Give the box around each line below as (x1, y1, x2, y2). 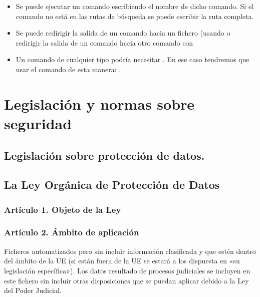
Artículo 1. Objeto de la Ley (4, 203, 121, 215)
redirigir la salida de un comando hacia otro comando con (16, 37, 193, 48)
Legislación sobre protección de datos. (4, 147, 205, 163)
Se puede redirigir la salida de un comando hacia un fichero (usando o (16, 28, 230, 38)
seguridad (4, 113, 72, 133)
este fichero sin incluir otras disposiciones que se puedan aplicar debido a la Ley (4, 275, 249, 285)
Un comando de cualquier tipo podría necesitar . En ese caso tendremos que (16, 54, 249, 65)
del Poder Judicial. (4, 285, 62, 295)
